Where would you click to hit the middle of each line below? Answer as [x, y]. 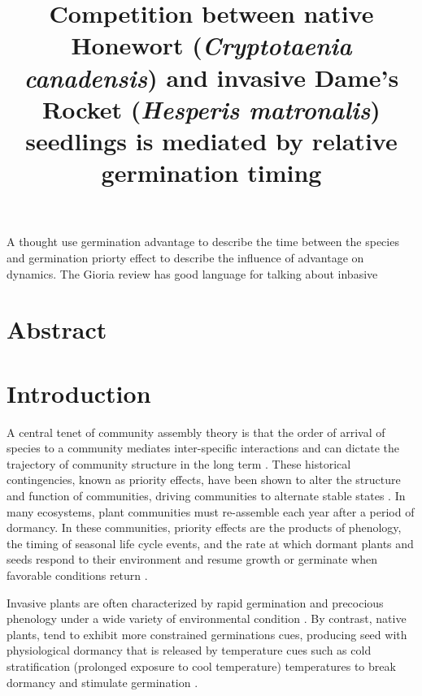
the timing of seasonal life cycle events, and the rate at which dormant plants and [210, 543]
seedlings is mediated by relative [211, 140]
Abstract [57, 329]
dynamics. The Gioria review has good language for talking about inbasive [192, 273]
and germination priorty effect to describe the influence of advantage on [185, 257]
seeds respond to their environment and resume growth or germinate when [192, 559]
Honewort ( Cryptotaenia [211, 45]
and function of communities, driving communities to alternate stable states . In [206, 495]
